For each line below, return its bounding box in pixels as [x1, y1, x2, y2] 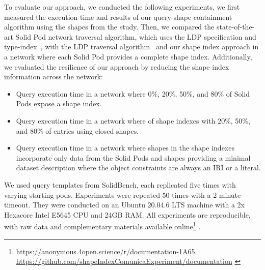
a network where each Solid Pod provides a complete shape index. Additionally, [4, 51, 252, 62]
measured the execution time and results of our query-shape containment [4, 11, 232, 22]
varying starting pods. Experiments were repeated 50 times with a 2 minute [4, 189, 241, 200]
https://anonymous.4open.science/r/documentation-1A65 [16, 246, 195, 256]
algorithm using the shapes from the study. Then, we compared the [4, 21, 215, 32]
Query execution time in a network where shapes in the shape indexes [16, 142, 234, 153]
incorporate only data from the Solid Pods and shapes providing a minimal [16, 152, 251, 163]
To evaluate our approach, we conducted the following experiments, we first [4, 2, 240, 12]
